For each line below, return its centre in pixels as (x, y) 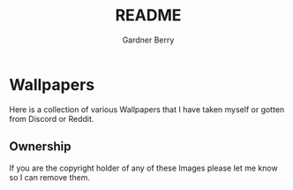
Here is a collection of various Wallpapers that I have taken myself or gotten (147, 109)
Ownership (40, 147)
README (148, 15)
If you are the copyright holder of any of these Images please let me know (143, 168)
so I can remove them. (50, 177)
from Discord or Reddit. (52, 118)
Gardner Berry (148, 40)
